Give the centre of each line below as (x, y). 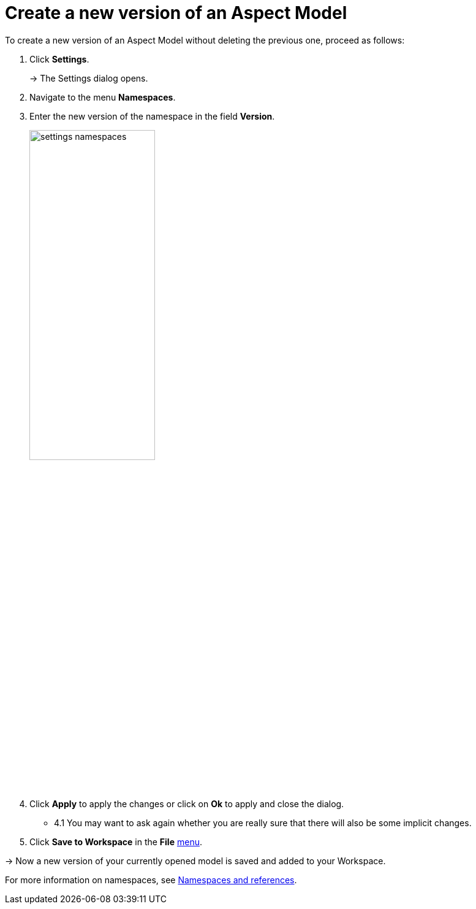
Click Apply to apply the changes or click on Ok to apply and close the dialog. (187, 804)
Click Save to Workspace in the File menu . (116, 842)
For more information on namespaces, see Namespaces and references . (151, 880)
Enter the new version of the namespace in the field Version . (152, 116)
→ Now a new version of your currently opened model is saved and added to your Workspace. (195, 861)
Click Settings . (59, 59)
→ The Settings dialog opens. (89, 78)
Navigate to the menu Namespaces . (103, 97)
